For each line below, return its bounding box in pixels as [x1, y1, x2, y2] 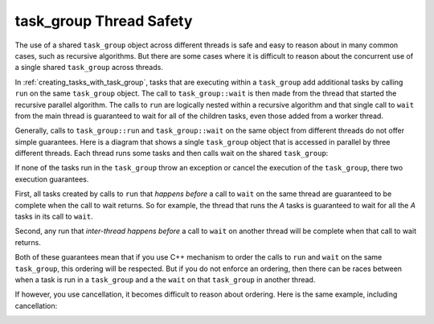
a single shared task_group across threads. [14, 63, 164, 72]
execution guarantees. [14, 174, 89, 184]
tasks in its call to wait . [14, 211, 93, 221]
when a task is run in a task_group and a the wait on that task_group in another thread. [14, 274, 316, 285]
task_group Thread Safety [14, 12, 193, 30]
